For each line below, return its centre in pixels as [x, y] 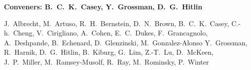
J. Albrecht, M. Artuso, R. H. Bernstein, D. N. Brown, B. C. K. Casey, [117, 23]
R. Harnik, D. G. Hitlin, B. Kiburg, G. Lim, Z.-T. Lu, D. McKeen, [109, 52]
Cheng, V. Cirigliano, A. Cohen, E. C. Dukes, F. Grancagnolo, [110, 33]
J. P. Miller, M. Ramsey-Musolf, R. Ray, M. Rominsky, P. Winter [107, 61]
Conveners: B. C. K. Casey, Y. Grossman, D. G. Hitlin [103, 6]
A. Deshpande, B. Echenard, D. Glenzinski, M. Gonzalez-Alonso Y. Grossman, [126, 42]
